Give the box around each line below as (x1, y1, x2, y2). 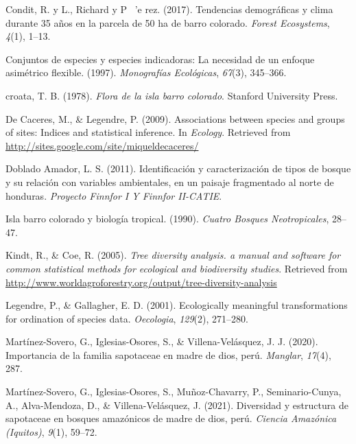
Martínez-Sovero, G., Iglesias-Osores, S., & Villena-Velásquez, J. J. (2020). (5, 334, 318, 349)
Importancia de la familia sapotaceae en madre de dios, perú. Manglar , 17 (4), (5, 347, 331, 362)
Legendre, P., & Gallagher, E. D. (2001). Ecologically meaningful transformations (5, 298, 348, 312)
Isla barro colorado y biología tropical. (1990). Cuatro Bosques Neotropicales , (5, 211, 329, 226)
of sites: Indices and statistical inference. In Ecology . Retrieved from (5, 125, 291, 139)
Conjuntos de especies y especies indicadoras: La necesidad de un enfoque (5, 51, 315, 66)
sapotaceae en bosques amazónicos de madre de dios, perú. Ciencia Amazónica (5, 411, 337, 425)
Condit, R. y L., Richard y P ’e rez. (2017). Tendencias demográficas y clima (5, 2, 333, 16)
